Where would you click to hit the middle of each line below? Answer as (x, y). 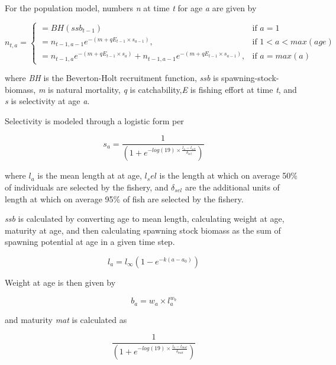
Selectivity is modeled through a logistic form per (94, 120)
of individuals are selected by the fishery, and (87, 187)
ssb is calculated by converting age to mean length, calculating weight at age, (145, 219)
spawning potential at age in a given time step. (90, 242)
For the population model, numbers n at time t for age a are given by (131, 8)
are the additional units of (232, 187)
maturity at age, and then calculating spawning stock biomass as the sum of (143, 230)
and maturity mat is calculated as (66, 319)
